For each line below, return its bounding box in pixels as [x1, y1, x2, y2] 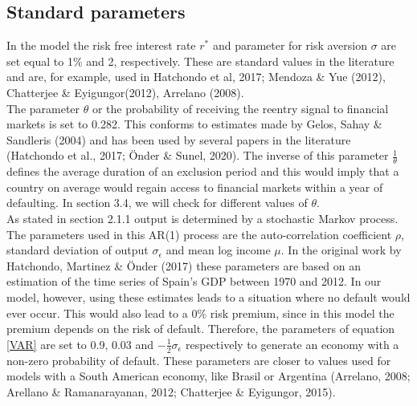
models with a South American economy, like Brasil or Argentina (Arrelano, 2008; [6, 367, 411, 384]
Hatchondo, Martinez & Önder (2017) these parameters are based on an [6, 257, 362, 274]
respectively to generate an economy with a [186, 335, 399, 352]
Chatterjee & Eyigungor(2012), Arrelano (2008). [6, 83, 244, 100]
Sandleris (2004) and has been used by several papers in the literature [6, 131, 351, 148]
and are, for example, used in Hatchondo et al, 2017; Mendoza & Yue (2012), [6, 68, 386, 85]
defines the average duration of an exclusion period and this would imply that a [6, 163, 399, 180]
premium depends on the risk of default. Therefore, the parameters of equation [6, 320, 395, 337]
